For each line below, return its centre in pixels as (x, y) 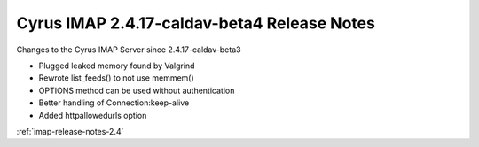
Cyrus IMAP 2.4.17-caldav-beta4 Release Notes (196, 23)
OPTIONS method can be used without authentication (137, 90)
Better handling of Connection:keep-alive (114, 103)
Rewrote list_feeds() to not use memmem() (116, 78)
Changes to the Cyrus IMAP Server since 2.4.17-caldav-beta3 (129, 50)
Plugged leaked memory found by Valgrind (117, 66)
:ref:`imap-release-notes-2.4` (70, 131)
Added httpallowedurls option (93, 115)
